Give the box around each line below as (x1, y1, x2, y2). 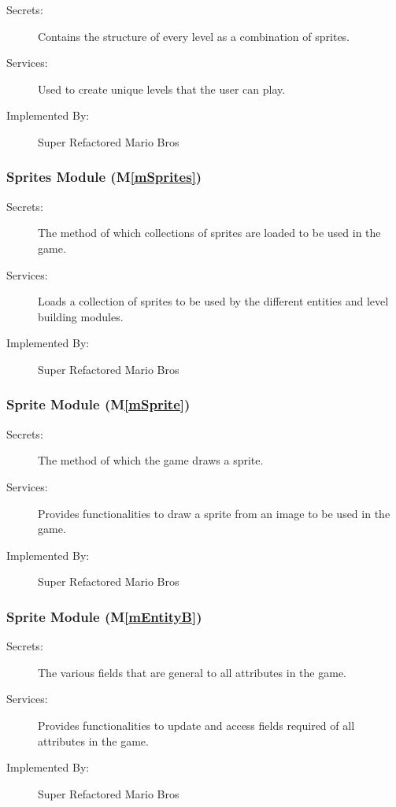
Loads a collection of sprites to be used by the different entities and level (38, 293, 389, 309)
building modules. (38, 308, 124, 324)
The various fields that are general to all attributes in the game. (38, 664, 346, 680)
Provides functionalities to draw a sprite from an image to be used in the (38, 505, 390, 521)
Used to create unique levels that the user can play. (38, 80, 286, 97)
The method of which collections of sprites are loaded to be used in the (38, 224, 381, 241)
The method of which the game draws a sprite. (38, 452, 264, 468)
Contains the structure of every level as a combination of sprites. (38, 28, 350, 44)
